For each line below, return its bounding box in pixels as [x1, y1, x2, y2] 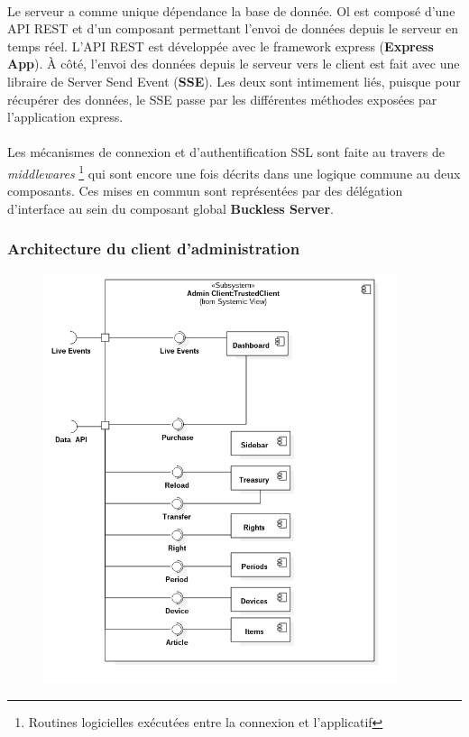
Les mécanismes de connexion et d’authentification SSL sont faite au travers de [7, 143, 445, 161]
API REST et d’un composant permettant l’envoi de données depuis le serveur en [7, 19, 458, 38]
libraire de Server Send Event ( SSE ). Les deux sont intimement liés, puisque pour [7, 71, 461, 90]
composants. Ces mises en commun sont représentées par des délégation [7, 181, 403, 200]
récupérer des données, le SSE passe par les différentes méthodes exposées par [7, 89, 437, 108]
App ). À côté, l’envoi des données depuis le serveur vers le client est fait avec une [7, 54, 460, 73]
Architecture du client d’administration [7, 237, 300, 260]
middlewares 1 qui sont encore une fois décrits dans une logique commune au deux [7, 161, 461, 182]
